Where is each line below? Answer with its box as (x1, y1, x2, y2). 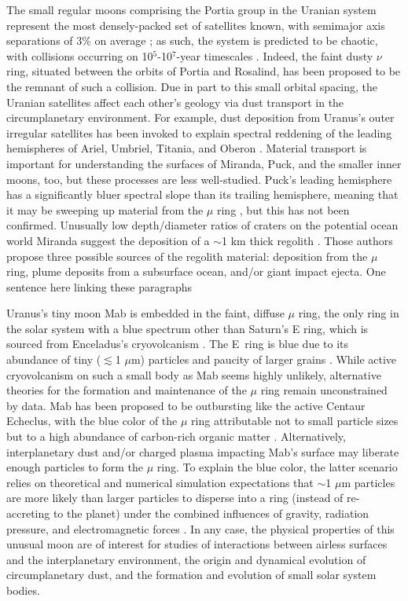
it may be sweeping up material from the (6, 201, 204, 218)
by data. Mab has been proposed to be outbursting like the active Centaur (6, 397, 366, 413)
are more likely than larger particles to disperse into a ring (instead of (6, 489, 344, 506)
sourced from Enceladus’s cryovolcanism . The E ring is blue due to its (6, 335, 348, 352)
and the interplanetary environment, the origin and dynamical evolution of (6, 551, 366, 567)
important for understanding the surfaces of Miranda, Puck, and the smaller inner (6, 155, 402, 171)
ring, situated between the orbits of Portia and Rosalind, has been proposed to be (6, 63, 401, 79)
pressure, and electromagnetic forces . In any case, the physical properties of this (6, 520, 395, 537)
